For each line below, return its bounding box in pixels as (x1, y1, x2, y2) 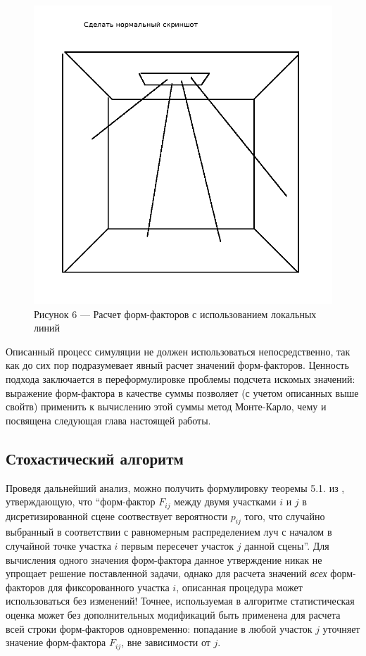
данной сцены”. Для (244, 538, 329, 553)
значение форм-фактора (6, 635, 106, 650)
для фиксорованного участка (48, 579, 170, 594)
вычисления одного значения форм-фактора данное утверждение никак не (6, 552, 322, 567)
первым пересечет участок (121, 538, 234, 553)
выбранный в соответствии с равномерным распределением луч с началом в (6, 524, 332, 539)
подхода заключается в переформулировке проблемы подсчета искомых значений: (6, 371, 355, 386)
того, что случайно (244, 508, 325, 523)
